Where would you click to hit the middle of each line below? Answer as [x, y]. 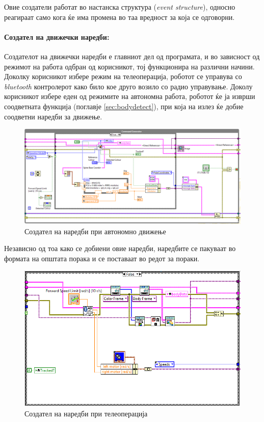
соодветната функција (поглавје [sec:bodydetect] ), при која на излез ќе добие [124, 106]
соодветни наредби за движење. [53, 116]
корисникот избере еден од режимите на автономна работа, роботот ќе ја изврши [130, 96]
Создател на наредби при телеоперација [86, 414]
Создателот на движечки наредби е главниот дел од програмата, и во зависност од [132, 56]
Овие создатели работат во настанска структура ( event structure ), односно [120, 7]
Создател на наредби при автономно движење [95, 231]
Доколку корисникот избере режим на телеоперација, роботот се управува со [123, 76]
